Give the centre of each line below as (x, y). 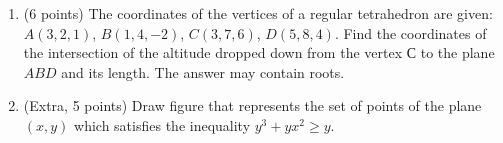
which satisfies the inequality (162, 124)
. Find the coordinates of (410, 32)
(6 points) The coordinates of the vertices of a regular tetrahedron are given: (258, 13)
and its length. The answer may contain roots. (203, 71)
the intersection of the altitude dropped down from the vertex (213, 52)
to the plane (457, 52)
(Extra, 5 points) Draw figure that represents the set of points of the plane (252, 105)
